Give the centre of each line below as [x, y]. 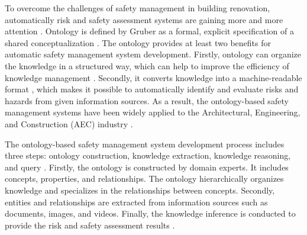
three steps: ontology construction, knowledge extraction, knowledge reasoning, [148, 155]
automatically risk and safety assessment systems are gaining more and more [144, 19]
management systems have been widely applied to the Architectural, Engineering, [153, 112]
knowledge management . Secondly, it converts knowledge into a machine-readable [153, 77]
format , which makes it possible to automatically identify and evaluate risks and [152, 89]
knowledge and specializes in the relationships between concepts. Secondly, [140, 190]
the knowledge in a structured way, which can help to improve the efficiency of [147, 65]
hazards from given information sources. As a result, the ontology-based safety [147, 100]
